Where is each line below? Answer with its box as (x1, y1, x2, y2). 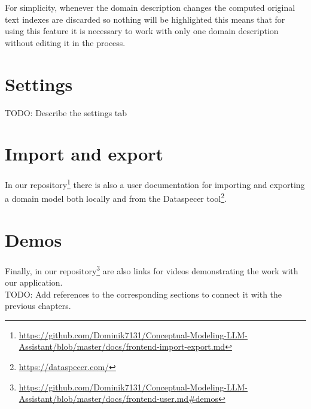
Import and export (5, 141, 164, 166)
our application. (5, 276, 63, 289)
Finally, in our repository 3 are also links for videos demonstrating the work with (5, 262, 298, 277)
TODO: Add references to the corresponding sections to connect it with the (5, 287, 282, 300)
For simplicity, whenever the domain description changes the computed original (5, 1, 295, 13)
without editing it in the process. (5, 36, 126, 49)
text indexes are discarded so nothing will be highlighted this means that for (5, 13, 285, 25)
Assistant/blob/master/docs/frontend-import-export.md (19, 340, 225, 353)
